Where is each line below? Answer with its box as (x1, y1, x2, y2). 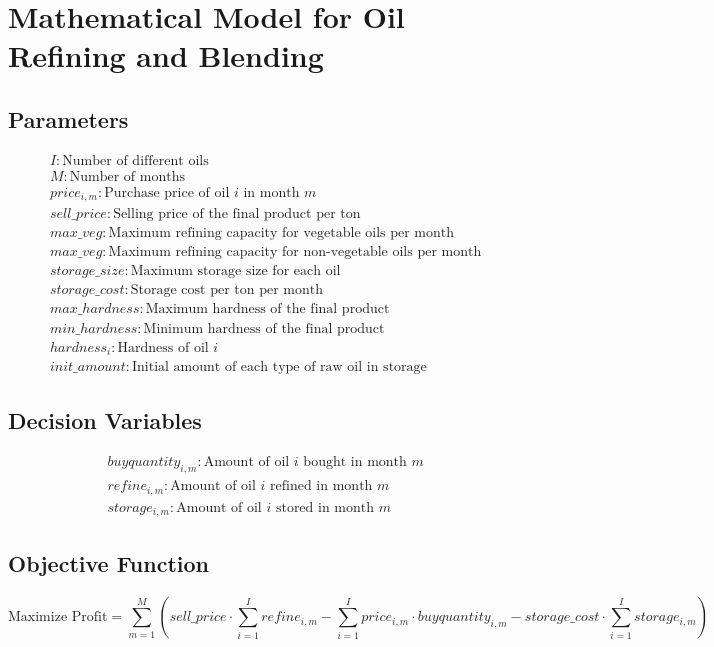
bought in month (303, 455, 407, 470)
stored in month (275, 500, 375, 515)
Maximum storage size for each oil (130, 264, 341, 279)
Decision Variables (8, 405, 202, 436)
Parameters (8, 103, 129, 134)
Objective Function (8, 548, 210, 579)
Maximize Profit (8, 610, 108, 625)
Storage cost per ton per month (130, 283, 323, 298)
